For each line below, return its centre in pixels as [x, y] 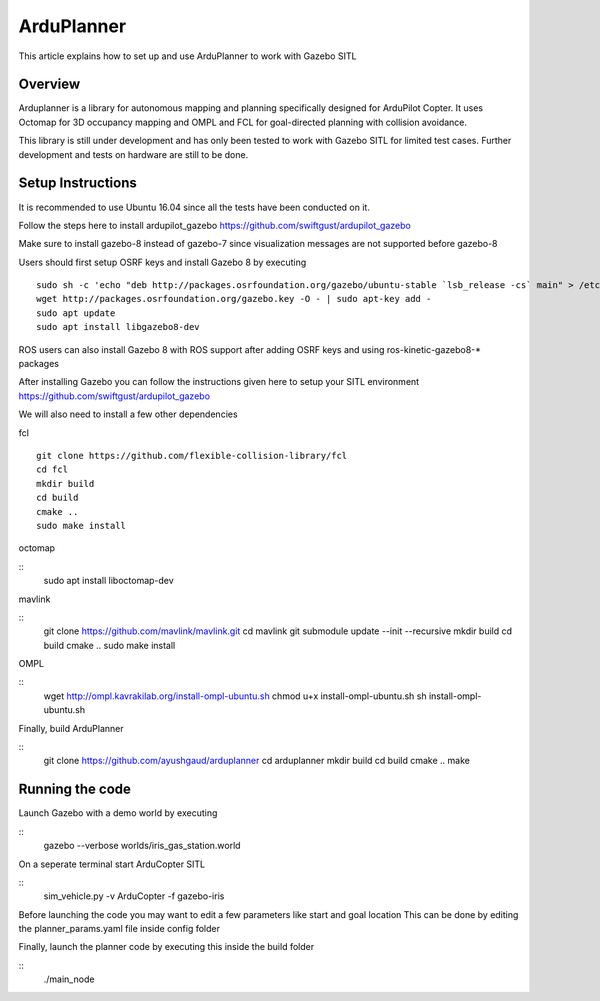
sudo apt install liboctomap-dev [108, 581]
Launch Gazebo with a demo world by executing [118, 813]
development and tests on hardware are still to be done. [133, 154]
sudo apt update [76, 313]
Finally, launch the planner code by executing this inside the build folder [166, 947]
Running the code [75, 789]
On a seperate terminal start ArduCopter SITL [112, 864]
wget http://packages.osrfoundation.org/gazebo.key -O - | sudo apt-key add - [234, 299]
